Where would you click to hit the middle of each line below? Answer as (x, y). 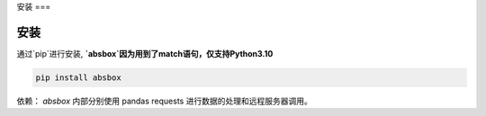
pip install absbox (78, 77)
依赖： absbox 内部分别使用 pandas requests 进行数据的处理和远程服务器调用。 (164, 101)
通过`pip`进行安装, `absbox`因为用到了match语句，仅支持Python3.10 (145, 53)
